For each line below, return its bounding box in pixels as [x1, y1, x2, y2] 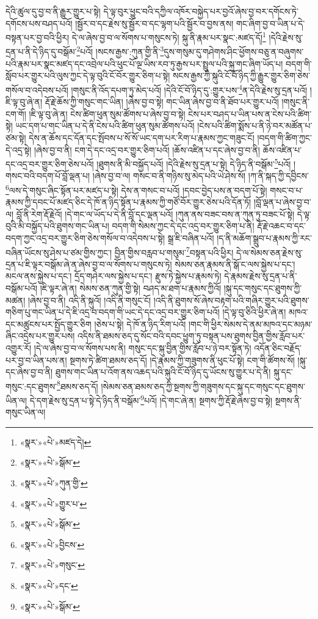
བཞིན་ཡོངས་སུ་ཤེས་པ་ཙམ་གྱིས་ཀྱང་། [5, 246, 112, 258]
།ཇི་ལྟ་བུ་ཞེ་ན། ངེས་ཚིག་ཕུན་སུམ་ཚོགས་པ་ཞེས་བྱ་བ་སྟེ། [29, 107, 186, 120]
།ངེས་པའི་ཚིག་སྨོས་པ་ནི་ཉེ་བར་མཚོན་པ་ [197, 119, 313, 132]
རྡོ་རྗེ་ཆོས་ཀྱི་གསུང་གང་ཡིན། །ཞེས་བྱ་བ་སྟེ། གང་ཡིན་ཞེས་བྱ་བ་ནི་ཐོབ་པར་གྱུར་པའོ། [45, 95, 279, 108]
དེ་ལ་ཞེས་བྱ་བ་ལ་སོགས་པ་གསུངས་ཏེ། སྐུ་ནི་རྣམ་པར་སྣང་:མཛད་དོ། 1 [71, 29, 266, 43]
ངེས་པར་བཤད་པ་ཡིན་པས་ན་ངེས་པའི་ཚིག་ [188, 107, 312, 120]
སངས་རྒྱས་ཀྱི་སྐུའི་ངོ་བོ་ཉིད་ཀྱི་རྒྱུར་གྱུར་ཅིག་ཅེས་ [172, 69, 310, 82]
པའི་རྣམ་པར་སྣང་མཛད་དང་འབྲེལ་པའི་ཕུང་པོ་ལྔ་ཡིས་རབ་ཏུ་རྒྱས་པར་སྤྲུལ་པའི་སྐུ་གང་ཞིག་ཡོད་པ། [5, 57, 283, 70]
